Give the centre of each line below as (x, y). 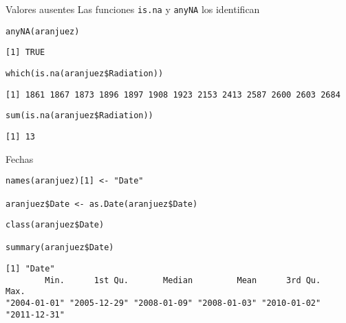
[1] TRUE (25, 53)
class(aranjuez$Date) (55, 225)
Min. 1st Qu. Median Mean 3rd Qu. (183, 280)
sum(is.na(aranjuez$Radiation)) (79, 116)
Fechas (20, 158)
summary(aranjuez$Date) (60, 248)
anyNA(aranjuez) (43, 31)
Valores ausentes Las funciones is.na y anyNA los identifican (133, 9)
